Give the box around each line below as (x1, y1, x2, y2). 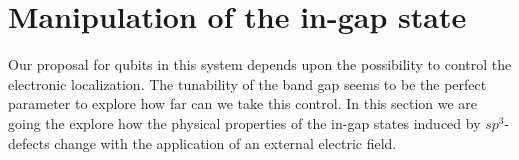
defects (8, 132, 50, 153)
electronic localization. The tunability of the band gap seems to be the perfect (8, 73, 487, 94)
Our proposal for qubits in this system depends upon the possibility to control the (8, 54, 512, 75)
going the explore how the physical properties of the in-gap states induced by (8, 112, 481, 133)
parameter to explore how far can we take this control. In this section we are (8, 93, 478, 114)
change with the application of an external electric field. (54, 132, 397, 153)
